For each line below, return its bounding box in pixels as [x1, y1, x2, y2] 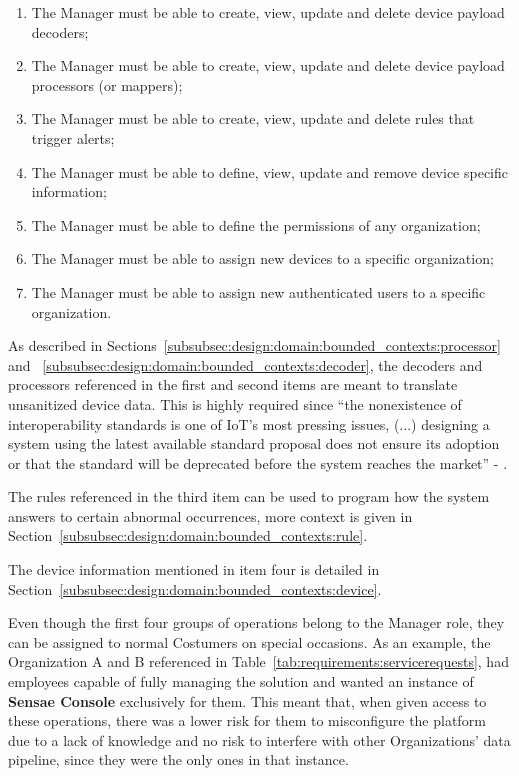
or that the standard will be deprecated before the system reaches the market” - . [8, 452, 508, 473]
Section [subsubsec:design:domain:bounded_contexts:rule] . [8, 525, 368, 546]
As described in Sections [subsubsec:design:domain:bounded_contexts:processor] [8, 335, 501, 356]
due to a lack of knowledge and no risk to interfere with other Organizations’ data [8, 729, 511, 750]
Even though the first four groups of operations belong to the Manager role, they [8, 612, 505, 633]
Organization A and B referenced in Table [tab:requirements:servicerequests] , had [8, 651, 509, 672]
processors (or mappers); [31, 74, 183, 95]
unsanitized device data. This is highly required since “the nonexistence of [8, 393, 462, 414]
